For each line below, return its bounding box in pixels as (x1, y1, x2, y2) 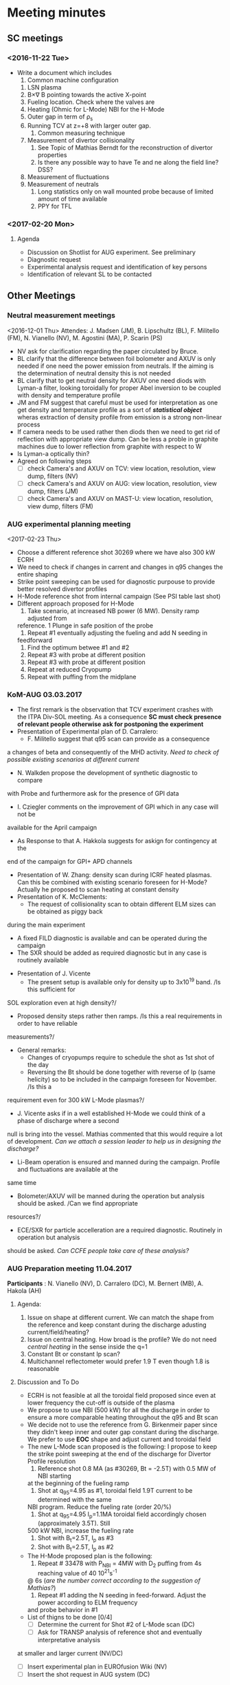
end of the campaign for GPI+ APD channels (7, 858, 133, 866)
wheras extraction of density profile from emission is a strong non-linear (16, 413, 222, 421)
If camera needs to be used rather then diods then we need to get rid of (16, 427, 220, 435)
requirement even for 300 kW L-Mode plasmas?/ (7, 1096, 145, 1104)
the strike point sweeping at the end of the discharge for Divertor (27, 1450, 211, 1458)
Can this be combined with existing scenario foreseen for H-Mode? (16, 878, 207, 887)
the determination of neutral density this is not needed (16, 369, 172, 377)
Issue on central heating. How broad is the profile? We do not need (27, 1335, 217, 1344)
